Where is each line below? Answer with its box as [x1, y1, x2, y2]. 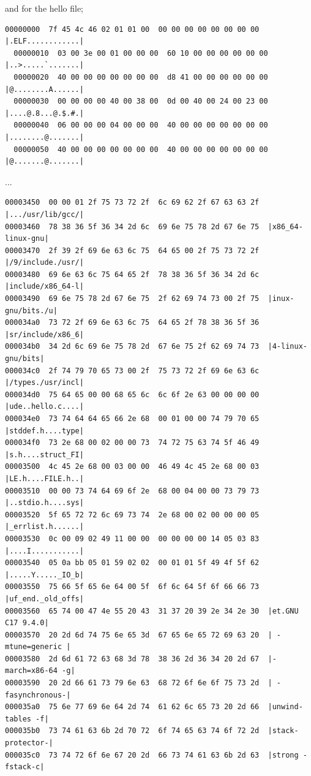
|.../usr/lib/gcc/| [5, 210, 84, 219]
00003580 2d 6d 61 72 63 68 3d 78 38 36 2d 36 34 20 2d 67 [5, 654, 260, 663]
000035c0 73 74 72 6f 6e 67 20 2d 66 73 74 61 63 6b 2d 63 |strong [5, 750, 299, 759]
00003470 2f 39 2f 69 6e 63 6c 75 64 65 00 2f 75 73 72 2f [5, 246, 260, 255]
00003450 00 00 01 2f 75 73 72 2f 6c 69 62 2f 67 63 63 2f [5, 198, 260, 207]
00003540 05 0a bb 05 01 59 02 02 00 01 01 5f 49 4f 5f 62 [5, 558, 260, 568]
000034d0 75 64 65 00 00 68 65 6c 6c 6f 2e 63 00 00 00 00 [5, 390, 260, 399]
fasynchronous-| [5, 690, 71, 699]
